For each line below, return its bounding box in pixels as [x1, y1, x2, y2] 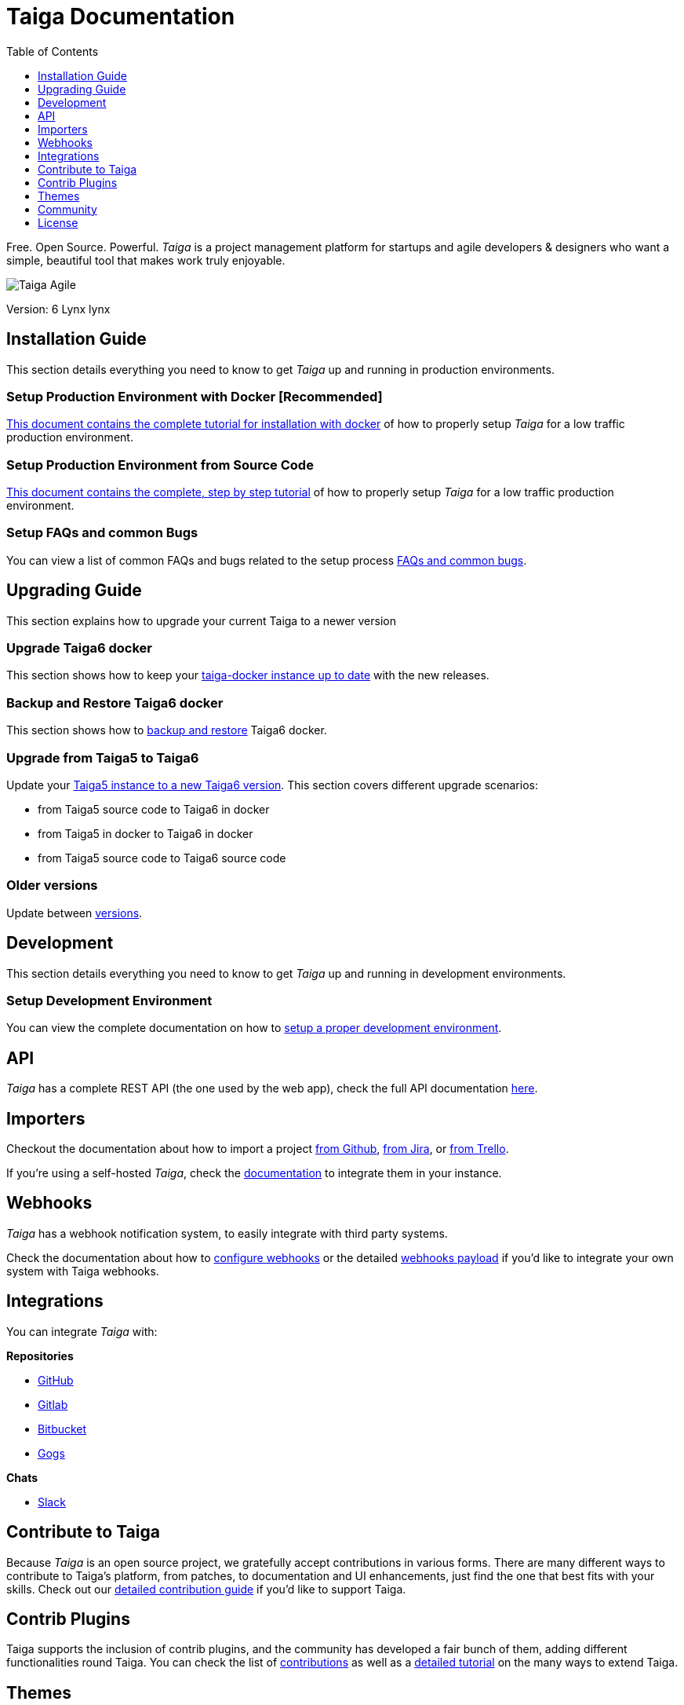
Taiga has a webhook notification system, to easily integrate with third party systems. [6, 1226, 448, 1240]
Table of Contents [6, 44, 99, 58]
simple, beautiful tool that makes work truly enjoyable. [6, 253, 286, 267]
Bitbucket [38, 1421, 87, 1436]
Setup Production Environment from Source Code [6, 456, 314, 473]
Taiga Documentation [6, 3, 235, 30]
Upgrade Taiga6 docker [6, 640, 152, 657]
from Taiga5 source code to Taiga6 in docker [38, 802, 270, 816]
